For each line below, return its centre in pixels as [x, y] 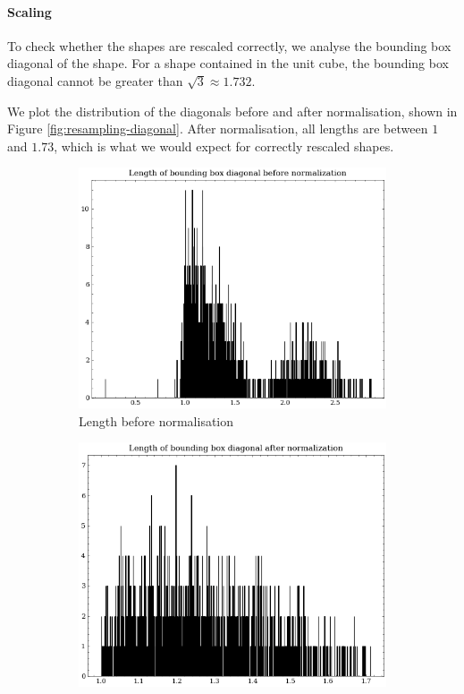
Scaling [30, 11]
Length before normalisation [156, 420]
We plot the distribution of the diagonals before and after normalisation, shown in [232, 111]
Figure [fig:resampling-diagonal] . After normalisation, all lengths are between [218, 129]
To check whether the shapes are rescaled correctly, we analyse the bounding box [229, 45]
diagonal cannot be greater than [95, 80]
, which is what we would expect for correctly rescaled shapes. [224, 146]
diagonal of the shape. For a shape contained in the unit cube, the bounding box [228, 63]
